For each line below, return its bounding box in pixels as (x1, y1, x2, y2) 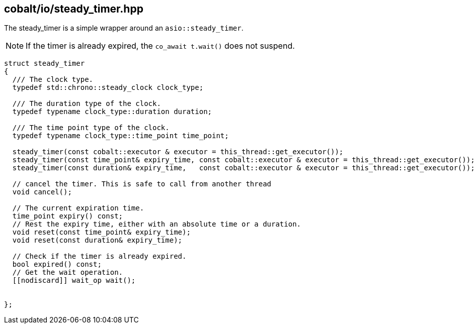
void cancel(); (12, 188, 72, 196)
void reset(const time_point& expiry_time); (12, 228, 191, 237)
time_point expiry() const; (12, 212, 123, 221)
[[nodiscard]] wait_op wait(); (12, 276, 136, 285)
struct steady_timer (4, 59, 85, 68)
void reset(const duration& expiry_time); (12, 236, 183, 245)
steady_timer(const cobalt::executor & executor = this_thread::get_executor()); (12, 148, 344, 156)
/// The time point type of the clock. (12, 124, 170, 132)
